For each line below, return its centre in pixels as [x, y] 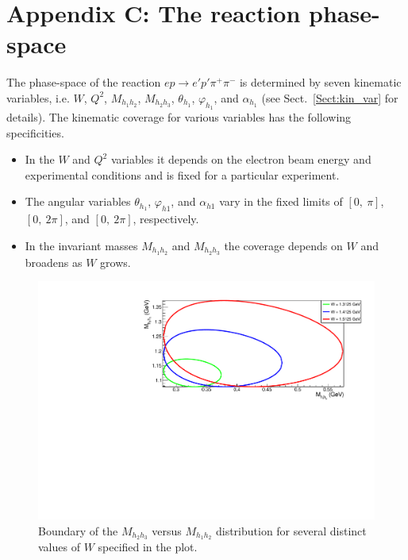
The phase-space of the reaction [84, 82]
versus [167, 530]
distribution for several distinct [291, 530]
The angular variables [78, 201]
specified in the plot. [148, 547]
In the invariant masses [81, 245]
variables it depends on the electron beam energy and [241, 159]
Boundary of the [78, 530]
